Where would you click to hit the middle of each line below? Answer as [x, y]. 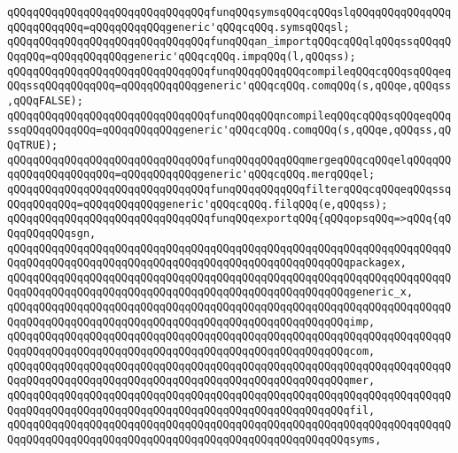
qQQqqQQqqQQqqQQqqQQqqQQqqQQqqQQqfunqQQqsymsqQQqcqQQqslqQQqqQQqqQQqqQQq [229, 12]
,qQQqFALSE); [45, 100]
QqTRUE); [33, 145]
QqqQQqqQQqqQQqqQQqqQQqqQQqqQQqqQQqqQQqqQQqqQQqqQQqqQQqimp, [191, 322]
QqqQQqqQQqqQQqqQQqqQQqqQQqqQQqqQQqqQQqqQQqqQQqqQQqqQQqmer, [191, 381]
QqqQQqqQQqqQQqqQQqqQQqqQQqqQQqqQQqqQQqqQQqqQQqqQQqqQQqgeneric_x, [210, 292]
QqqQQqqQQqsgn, [52, 233]
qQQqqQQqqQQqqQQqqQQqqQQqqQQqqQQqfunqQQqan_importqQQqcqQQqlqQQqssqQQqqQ [229, 42]
